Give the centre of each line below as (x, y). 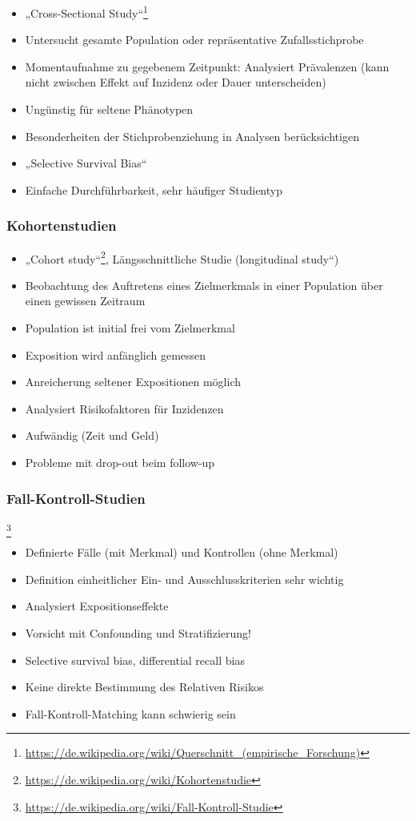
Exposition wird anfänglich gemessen (116, 354)
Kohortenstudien (62, 225)
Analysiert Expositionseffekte (97, 606)
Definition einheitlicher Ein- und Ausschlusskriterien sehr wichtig (184, 579)
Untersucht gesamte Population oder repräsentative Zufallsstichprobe (194, 40)
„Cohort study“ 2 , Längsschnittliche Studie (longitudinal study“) (182, 257)
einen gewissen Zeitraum (85, 301)
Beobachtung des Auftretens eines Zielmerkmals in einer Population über (204, 285)
